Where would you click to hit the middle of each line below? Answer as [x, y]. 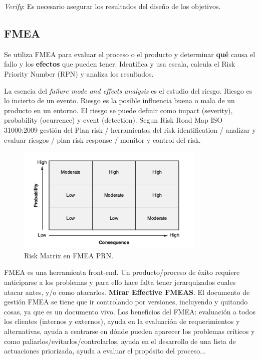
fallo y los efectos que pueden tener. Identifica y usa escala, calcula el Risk [120, 64]
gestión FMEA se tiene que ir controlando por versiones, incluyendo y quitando [126, 302]
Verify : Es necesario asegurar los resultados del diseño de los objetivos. [112, 6]
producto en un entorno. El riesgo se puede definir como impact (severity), [118, 110]
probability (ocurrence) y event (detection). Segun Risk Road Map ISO [113, 120]
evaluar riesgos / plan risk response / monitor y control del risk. [102, 139]
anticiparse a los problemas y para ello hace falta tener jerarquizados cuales [120, 282]
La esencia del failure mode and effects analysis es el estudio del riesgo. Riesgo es [128, 90]
